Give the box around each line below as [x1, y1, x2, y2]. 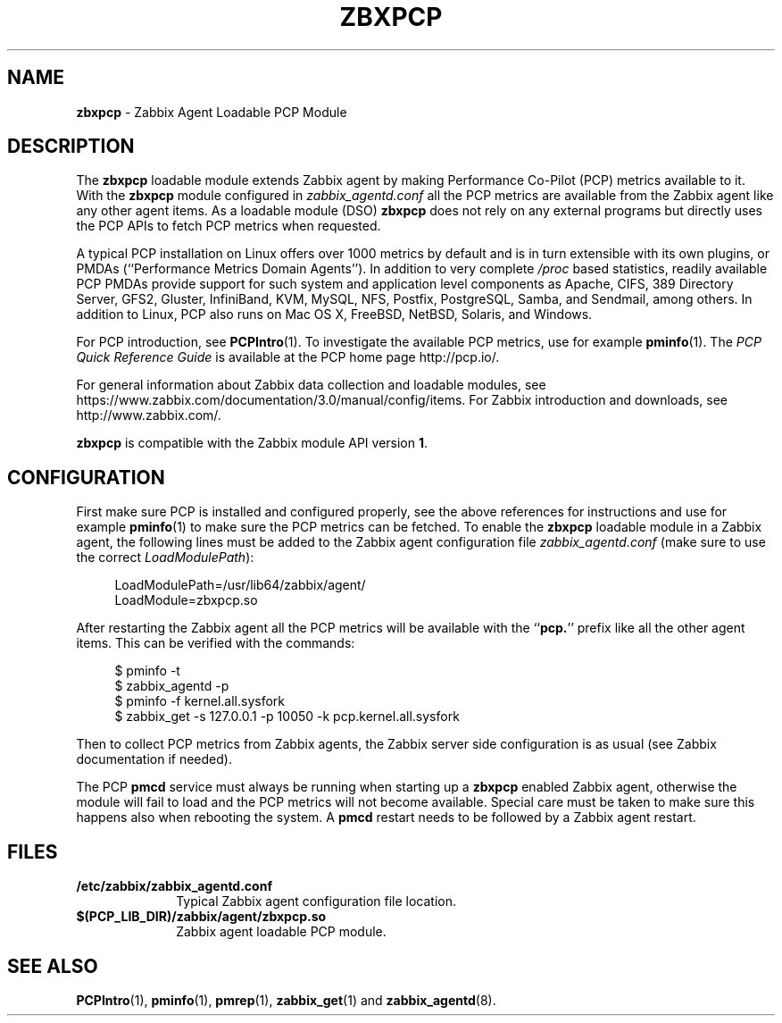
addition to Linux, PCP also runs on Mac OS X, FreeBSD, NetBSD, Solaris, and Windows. [76, 306, 593, 323]
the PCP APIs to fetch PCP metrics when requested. [76, 218, 381, 234]
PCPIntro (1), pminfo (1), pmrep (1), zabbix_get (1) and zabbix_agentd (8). [76, 992, 496, 1008]
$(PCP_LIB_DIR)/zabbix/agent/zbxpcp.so [76, 909, 327, 925]
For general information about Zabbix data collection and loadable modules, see [76, 377, 546, 393]
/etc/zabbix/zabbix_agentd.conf [76, 878, 272, 894]
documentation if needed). [76, 751, 232, 767]
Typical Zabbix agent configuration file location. [176, 893, 457, 910]
